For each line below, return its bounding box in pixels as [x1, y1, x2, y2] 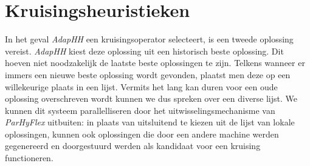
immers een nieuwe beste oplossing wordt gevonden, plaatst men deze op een [5, 68, 291, 81]
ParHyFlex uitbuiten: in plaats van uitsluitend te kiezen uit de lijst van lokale [5, 116, 295, 128]
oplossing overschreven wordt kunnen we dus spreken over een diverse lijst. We [5, 92, 298, 105]
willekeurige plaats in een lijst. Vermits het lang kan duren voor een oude [5, 80, 278, 93]
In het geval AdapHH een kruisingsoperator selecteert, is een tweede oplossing [5, 33, 294, 45]
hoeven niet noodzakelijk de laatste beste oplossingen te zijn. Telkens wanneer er [5, 56, 305, 69]
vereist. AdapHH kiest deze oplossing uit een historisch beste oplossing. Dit [5, 44, 284, 57]
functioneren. [5, 151, 53, 164]
